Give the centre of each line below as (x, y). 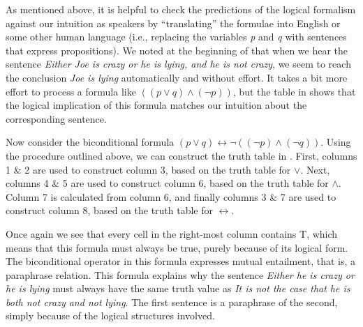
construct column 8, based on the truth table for (110, 210)
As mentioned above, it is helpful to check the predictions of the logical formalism (181, 9)
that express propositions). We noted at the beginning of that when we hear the (177, 50)
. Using (336, 142)
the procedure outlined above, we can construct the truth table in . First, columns (181, 155)
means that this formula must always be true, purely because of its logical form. (177, 247)
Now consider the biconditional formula (90, 142)
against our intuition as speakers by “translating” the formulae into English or (173, 23)
